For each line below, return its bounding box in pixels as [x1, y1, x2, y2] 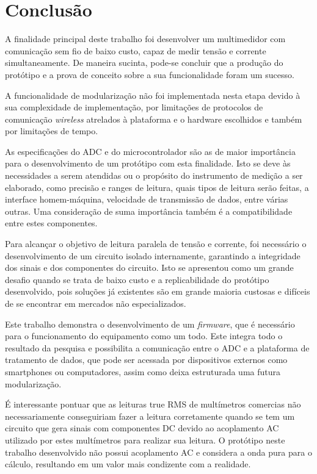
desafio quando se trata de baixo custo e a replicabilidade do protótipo [5, 273, 269, 285]
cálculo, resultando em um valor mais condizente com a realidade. [5, 458, 251, 470]
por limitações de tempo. [5, 124, 98, 137]
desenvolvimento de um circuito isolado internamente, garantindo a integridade [5, 249, 301, 262]
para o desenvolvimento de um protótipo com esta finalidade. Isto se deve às [5, 157, 291, 170]
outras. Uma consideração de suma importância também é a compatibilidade [5, 204, 293, 217]
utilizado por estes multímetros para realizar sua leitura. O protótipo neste [5, 433, 285, 446]
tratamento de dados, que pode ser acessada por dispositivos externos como [5, 353, 288, 366]
